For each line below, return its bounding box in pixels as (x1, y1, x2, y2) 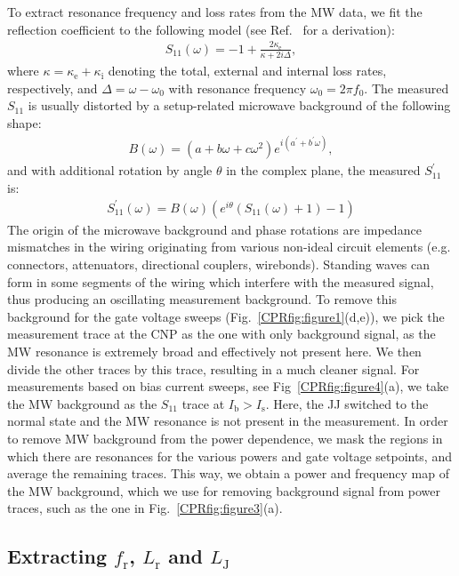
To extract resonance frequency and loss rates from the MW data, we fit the (7, 3, 423, 20)
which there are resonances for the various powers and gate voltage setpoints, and (7, 446, 452, 465)
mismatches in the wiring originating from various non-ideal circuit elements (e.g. (7, 237, 451, 256)
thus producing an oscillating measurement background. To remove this (7, 290, 397, 308)
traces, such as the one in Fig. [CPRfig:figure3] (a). (7, 499, 283, 517)
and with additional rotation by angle (7, 161, 213, 180)
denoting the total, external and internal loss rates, (108, 61, 387, 80)
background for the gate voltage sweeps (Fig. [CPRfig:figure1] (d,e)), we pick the (7, 307, 445, 325)
